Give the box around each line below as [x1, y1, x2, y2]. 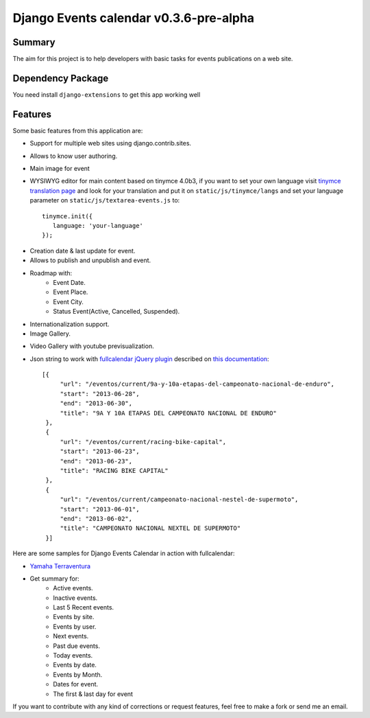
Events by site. [53, 613, 95, 621]
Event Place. [53, 288, 88, 297]
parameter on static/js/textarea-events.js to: [29, 196, 180, 205]
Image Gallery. [29, 329, 71, 338]
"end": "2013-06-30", [60, 399, 133, 408]
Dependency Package [12, 72, 109, 84]
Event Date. [53, 278, 86, 286]
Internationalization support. [29, 320, 110, 328]
